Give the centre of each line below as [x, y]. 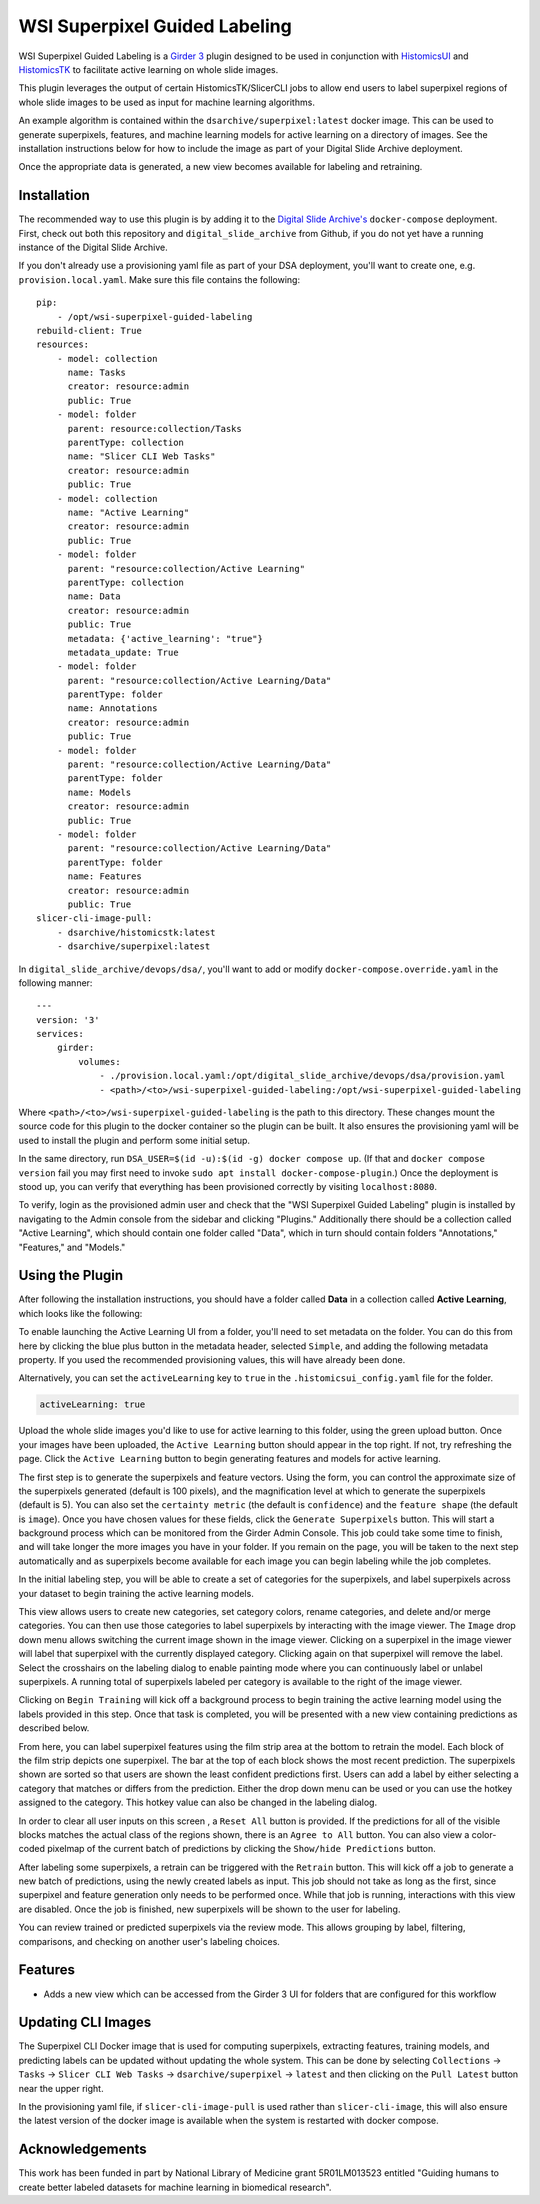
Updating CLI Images [85, 2022]
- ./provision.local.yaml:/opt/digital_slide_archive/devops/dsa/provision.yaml [302, 1076]
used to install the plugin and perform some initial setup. [134, 1140]
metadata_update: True [123, 652]
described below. [54, 1728]
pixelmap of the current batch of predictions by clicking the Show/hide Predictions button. [241, 1849]
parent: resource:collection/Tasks [154, 428]
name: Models [99, 792]
